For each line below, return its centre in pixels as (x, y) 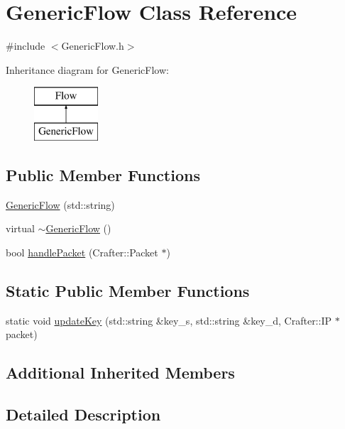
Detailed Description (83, 414)
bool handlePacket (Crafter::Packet (82, 252)
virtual (20, 228)
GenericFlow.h (93, 46)
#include (26, 46)
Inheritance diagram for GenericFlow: (87, 69)
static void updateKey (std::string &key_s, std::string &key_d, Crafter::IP (169, 320)
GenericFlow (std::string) (60, 204)
